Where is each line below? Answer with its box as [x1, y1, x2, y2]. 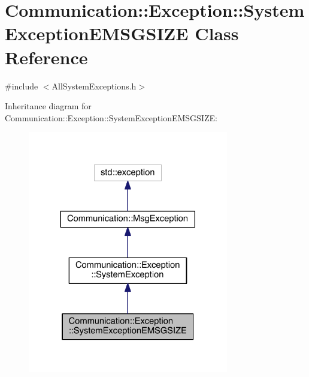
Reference [5, 44, 88, 69]
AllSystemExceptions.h [51, 79, 137, 92]
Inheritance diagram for [5, 100, 92, 112]
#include [5, 79, 38, 92]
